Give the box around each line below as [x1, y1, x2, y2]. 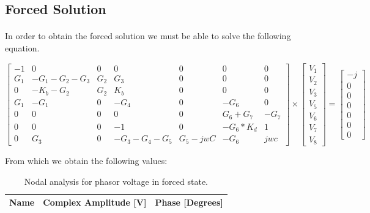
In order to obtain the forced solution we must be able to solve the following [5, 29, 291, 42]
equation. [5, 41, 40, 54]
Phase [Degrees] [155, 196, 223, 209]
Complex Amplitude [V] [43, 196, 147, 209]
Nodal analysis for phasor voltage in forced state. [24, 174, 209, 187]
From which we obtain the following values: [5, 154, 168, 166]
